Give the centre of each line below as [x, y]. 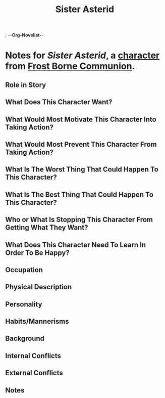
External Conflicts [34, 373]
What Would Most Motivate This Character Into [81, 119]
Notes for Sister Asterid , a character [82, 55]
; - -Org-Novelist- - [24, 35]
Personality [24, 304]
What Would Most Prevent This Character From [81, 144]
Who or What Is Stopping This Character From [79, 220]
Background [25, 339]
